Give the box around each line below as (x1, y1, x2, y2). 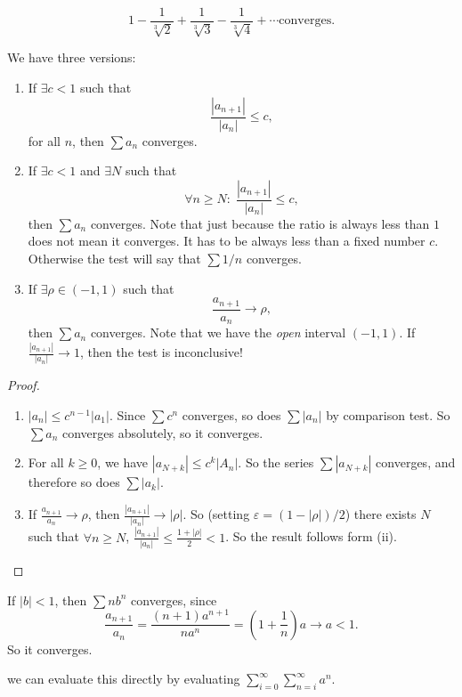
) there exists (344, 505, 417, 523)
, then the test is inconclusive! (79, 343, 243, 361)
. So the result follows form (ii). (225, 527, 397, 546)
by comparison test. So (326, 406, 450, 425)
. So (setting (182, 505, 250, 523)
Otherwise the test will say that (28, 249, 201, 268)
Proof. (7, 376, 40, 394)
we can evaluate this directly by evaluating (7, 669, 240, 688)
